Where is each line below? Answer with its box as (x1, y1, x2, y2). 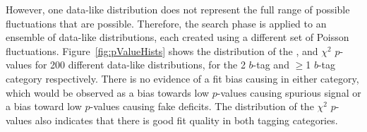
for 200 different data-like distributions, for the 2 (35, 57, 246, 72)
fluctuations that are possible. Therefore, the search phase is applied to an (6, 16, 327, 30)
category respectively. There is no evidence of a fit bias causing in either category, (6, 71, 359, 85)
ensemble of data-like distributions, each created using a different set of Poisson (6, 30, 349, 44)
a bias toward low (6, 99, 82, 114)
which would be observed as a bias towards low (6, 85, 210, 100)
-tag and (253, 57, 289, 72)
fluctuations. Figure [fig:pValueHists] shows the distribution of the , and (6, 43, 318, 58)
